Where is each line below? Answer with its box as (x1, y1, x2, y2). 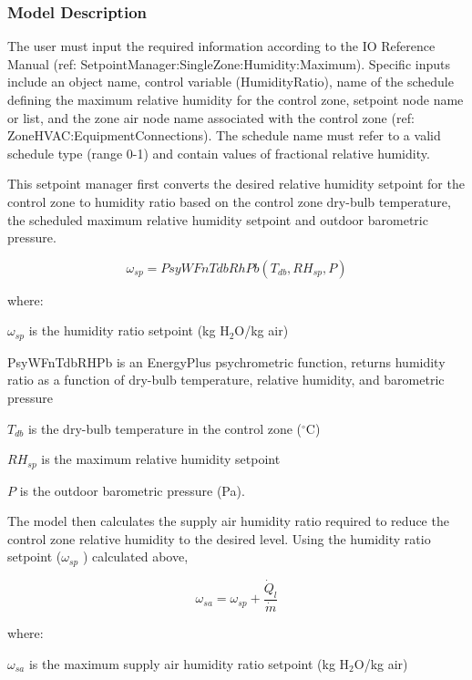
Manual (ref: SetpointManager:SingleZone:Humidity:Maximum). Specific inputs (7, 54, 450, 73)
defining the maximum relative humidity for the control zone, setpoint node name (7, 90, 464, 108)
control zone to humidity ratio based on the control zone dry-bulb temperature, (7, 191, 451, 211)
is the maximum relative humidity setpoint (41, 449, 281, 469)
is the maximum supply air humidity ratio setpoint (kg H (28, 654, 350, 673)
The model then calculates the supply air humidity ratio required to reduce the (7, 511, 449, 531)
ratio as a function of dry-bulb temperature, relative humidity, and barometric (7, 370, 445, 389)
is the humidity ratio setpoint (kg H (28, 321, 230, 340)
